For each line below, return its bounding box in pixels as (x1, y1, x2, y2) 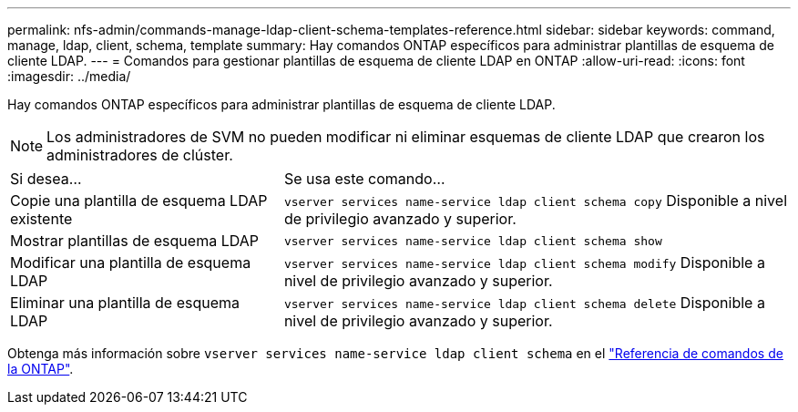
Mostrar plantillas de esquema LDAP (10, 232, 259, 250)
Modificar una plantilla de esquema (10, 253, 251, 272)
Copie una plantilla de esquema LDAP (10, 191, 268, 210)
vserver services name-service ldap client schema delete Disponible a (283, 294, 765, 312)
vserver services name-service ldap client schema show (283, 233, 662, 248)
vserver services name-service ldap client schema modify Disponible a (283, 253, 765, 272)
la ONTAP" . (7, 361, 74, 376)
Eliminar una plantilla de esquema (10, 294, 240, 312)
